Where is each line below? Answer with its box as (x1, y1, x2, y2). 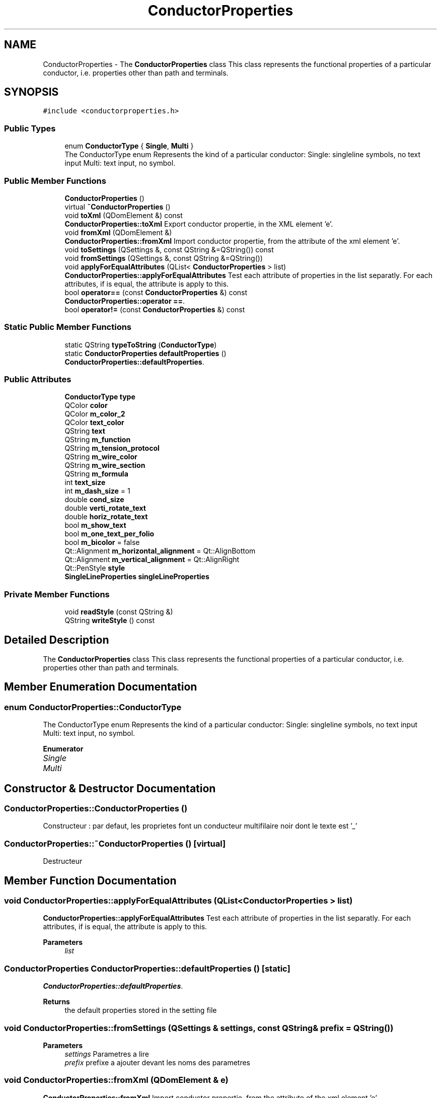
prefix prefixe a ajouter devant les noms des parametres (64, 1058, 250, 1067)
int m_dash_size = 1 (64, 487, 130, 496)
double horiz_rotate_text (64, 512, 148, 521)
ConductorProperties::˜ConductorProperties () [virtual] (4, 838, 226, 849)
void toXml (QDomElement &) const (64, 211, 183, 220)
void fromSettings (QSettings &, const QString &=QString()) (64, 253, 263, 262)
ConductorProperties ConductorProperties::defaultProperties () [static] (4, 963, 290, 974)
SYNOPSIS (4, 86, 59, 99)
